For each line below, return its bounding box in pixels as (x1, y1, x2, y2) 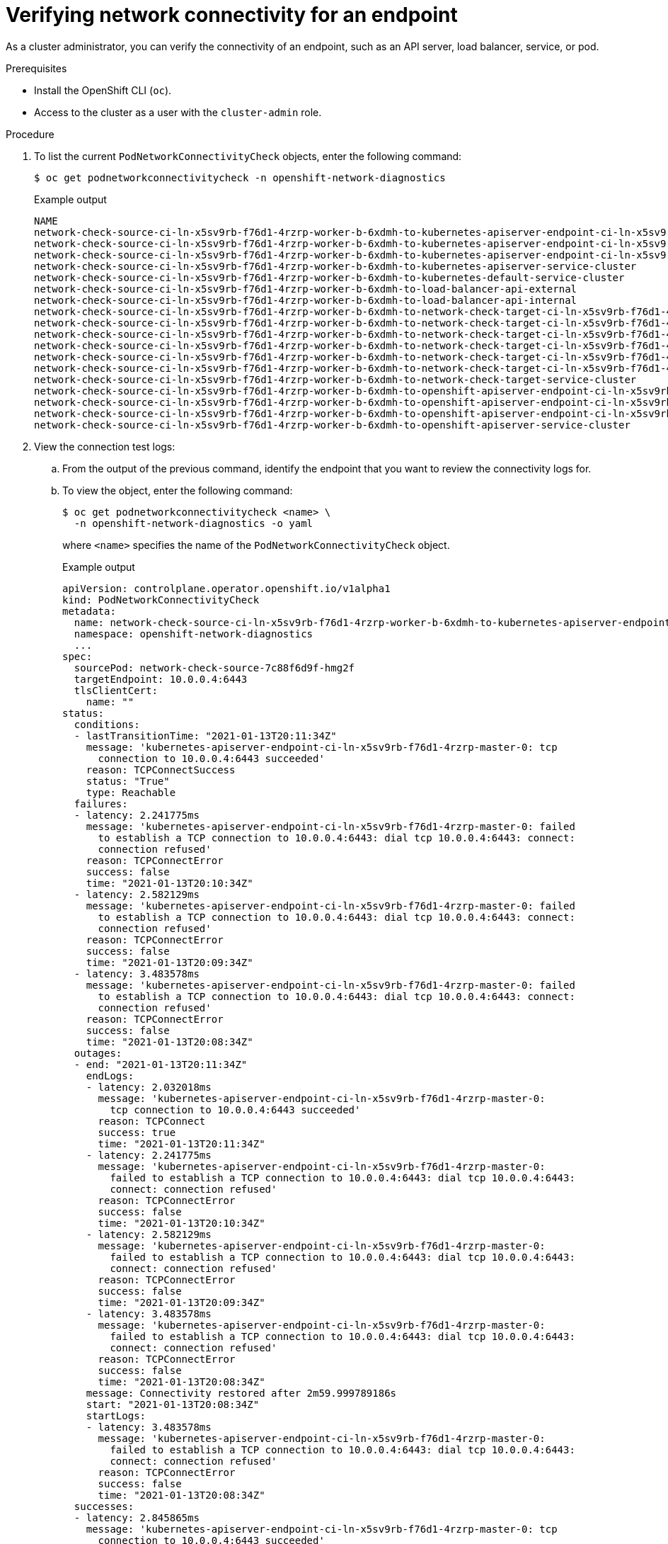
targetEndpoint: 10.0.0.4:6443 (74, 673, 248, 685)
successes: (74, 1500, 134, 1512)
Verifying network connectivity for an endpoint (6, 3, 458, 27)
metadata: (62, 605, 116, 617)
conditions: (74, 718, 140, 730)
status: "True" (86, 775, 170, 787)
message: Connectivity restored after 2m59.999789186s (86, 1387, 397, 1399)
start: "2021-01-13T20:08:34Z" (86, 1398, 260, 1410)
